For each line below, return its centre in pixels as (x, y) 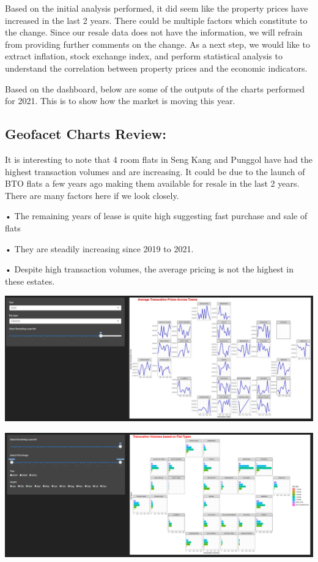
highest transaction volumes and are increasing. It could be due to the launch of (155, 171)
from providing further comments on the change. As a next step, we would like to (157, 44)
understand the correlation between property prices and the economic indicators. (156, 68)
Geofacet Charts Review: (86, 134)
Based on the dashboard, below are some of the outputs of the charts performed (155, 88)
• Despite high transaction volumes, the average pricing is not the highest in (150, 269)
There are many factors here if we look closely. (92, 195)
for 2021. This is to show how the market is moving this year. (120, 101)
